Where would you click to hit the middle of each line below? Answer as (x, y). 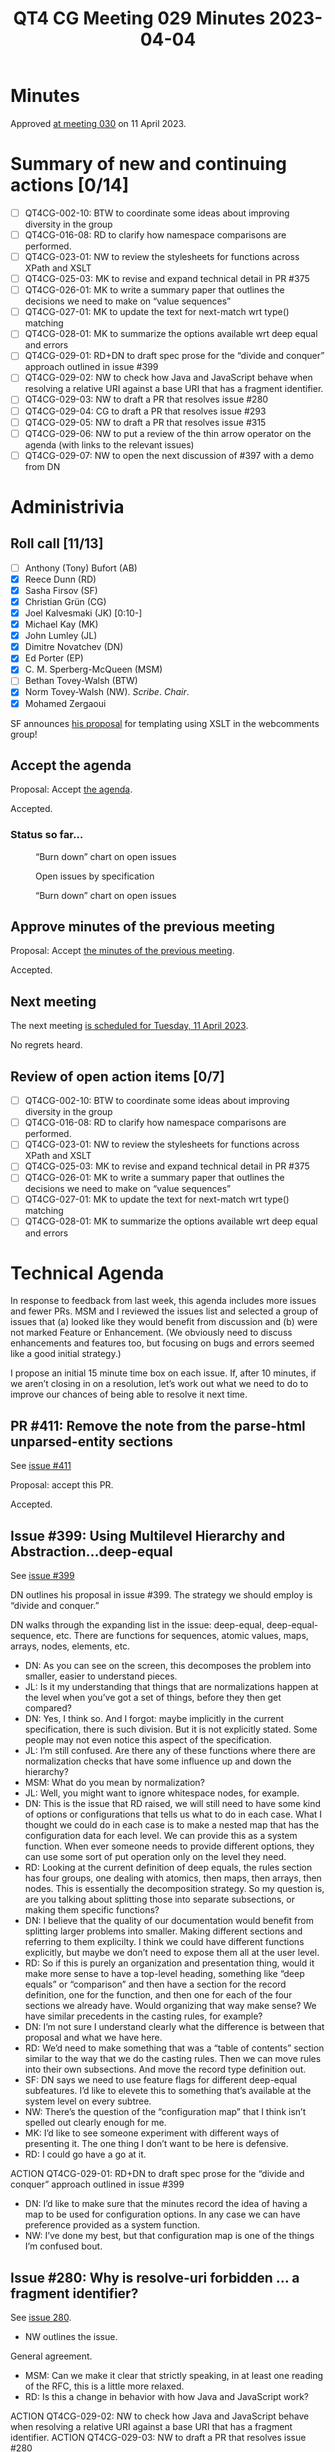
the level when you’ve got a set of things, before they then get (153, 1698)
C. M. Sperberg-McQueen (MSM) (93, 669)
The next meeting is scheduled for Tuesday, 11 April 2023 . (129, 1026)
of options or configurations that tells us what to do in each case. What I (173, 1814)
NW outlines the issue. (71, 2336)
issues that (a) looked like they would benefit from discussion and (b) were (164, 1322)
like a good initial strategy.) (66, 1354)
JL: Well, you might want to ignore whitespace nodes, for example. (162, 1793)
